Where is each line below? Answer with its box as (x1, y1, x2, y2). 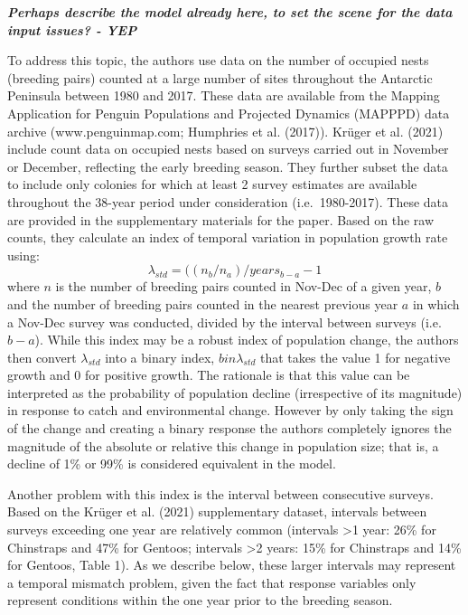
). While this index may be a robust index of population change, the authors (34, 330, 459, 349)
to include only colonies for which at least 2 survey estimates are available (7, 175, 417, 194)
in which (412, 294, 460, 313)
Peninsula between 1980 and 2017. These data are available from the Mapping (7, 86, 440, 105)
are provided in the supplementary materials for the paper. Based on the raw (7, 210, 435, 229)
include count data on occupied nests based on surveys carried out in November (7, 139, 449, 158)
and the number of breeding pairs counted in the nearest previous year (7, 294, 398, 313)
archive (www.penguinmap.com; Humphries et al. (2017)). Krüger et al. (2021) (7, 121, 444, 140)
